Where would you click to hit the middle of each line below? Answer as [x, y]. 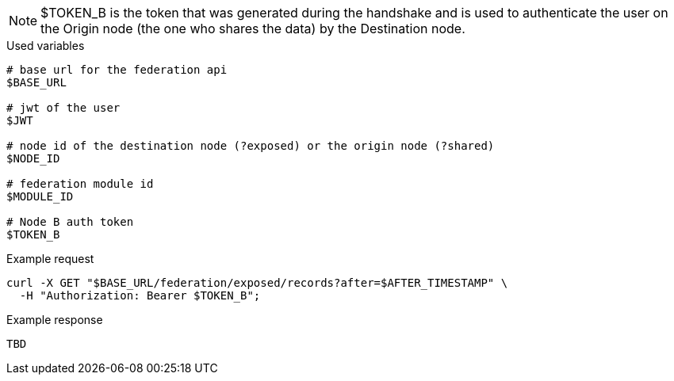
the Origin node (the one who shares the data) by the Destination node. [253, 29]
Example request [50, 259]
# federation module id [80, 184]
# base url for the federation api [117, 70]
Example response [55, 320]
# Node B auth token [70, 222]
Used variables [46, 46]
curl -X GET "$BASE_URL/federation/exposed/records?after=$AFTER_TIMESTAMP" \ [257, 283]
